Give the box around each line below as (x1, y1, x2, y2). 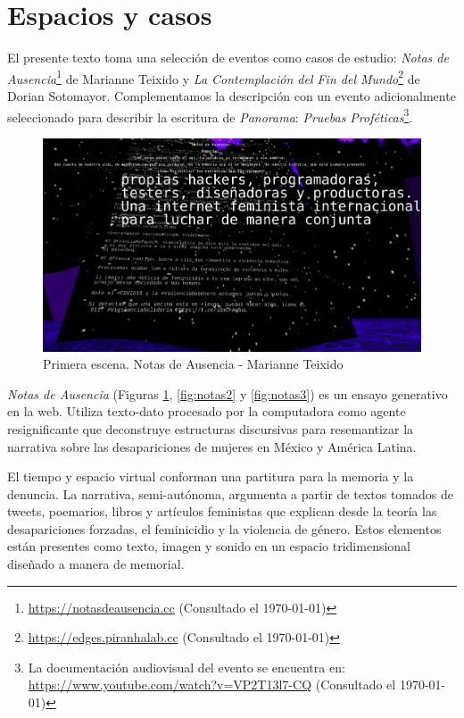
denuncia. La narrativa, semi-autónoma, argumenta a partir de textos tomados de (7, 484, 453, 503)
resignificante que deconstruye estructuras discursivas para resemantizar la (7, 419, 414, 438)
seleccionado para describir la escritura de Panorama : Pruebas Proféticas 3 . (7, 104, 413, 126)
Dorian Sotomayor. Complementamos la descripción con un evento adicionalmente (7, 86, 456, 104)
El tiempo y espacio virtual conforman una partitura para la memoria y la (7, 467, 414, 486)
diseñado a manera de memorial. (7, 555, 185, 573)
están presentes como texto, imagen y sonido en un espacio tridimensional (7, 537, 411, 555)
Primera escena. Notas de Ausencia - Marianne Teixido (43, 355, 344, 373)
